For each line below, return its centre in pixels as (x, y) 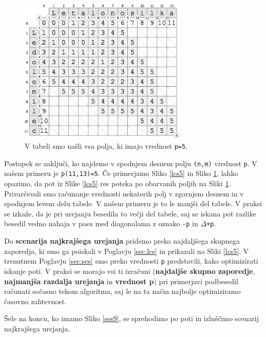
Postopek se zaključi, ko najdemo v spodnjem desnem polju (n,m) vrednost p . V (131, 163)
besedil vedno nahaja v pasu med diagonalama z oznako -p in (101, 223)
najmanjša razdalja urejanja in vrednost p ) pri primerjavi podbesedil (121, 281)
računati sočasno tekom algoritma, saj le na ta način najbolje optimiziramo (122, 291)
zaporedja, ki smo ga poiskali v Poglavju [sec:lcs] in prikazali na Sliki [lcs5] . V (127, 251)
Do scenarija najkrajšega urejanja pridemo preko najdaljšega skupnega (122, 241)
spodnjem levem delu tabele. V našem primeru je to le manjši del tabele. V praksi (133, 203)
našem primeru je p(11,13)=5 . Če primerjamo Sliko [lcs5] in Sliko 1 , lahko (121, 173)
